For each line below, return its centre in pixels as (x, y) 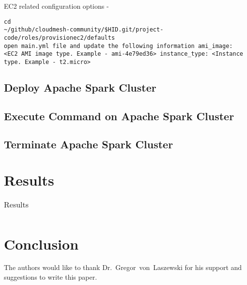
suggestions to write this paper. (51, 277)
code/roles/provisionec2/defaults (60, 38)
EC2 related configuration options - (56, 6)
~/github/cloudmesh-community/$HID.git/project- (84, 30)
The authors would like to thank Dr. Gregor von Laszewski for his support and (123, 267)
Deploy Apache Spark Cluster (80, 87)
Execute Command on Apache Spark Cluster (119, 116)
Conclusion (41, 244)
